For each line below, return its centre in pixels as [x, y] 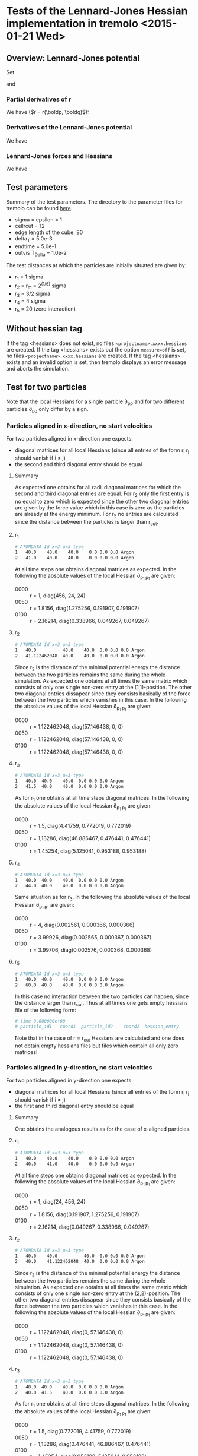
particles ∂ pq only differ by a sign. [47, 410]
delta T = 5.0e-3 [33, 239]
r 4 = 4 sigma [30, 302]
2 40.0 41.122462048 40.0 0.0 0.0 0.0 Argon [79, 1262]
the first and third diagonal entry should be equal [74, 1106]
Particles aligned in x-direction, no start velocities [79, 426]
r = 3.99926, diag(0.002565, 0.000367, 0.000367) [90, 938]
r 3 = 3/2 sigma [33, 294]
